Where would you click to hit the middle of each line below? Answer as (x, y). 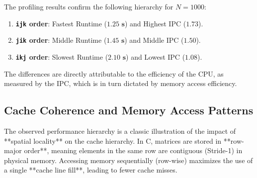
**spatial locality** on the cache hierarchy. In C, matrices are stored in (113, 140)
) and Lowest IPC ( (156, 56)
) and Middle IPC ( (154, 40)
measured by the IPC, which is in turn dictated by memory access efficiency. (121, 83)
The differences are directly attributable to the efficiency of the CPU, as (114, 73)
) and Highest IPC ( (155, 23)
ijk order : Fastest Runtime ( (61, 23)
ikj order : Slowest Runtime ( (62, 56)
